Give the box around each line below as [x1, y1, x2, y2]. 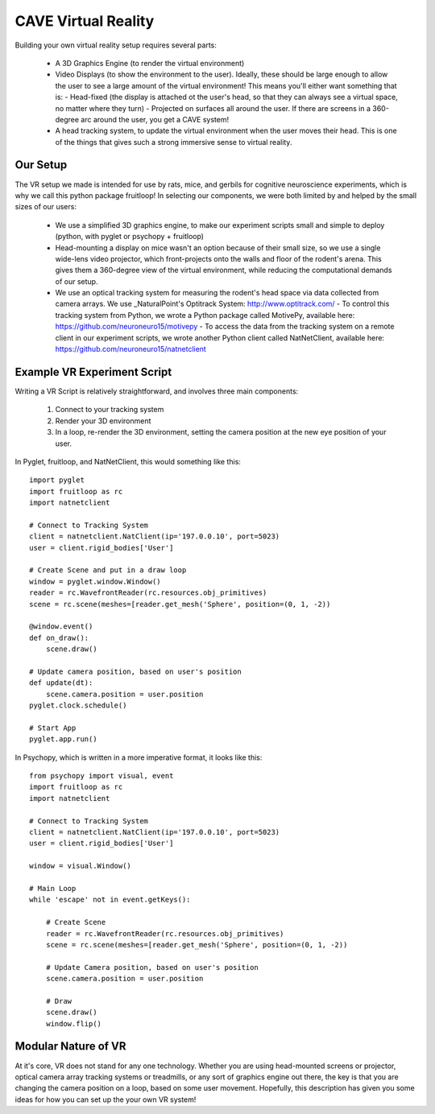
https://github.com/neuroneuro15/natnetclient [55, 345, 207, 354]
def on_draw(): [29, 633, 89, 642]
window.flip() [45, 1019, 102, 1028]
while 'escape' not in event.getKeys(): [29, 895, 191, 905]
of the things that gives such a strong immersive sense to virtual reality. [55, 137, 292, 146]
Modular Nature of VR [14, 1039, 126, 1054]
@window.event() [29, 622, 93, 631]
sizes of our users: [14, 202, 77, 212]
